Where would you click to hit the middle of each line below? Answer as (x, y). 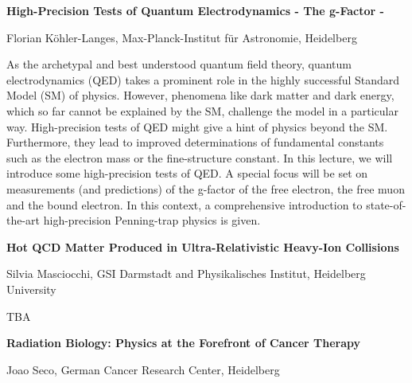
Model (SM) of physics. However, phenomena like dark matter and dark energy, (200, 95)
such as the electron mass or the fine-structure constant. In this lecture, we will (200, 157)
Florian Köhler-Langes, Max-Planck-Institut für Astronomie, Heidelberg (182, 37)
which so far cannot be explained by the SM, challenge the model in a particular (202, 110)
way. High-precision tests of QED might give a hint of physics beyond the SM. (197, 126)
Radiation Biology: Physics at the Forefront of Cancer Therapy (183, 343)
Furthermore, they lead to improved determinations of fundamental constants (195, 142)
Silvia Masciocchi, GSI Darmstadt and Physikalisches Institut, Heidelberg (186, 274)
